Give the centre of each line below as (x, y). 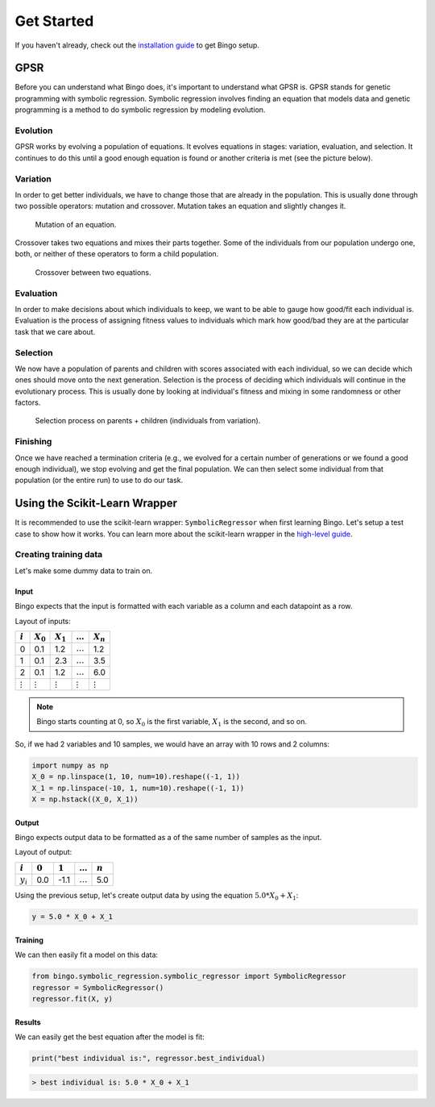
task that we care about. (55, 331)
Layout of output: (43, 852)
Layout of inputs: (43, 621)
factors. (28, 402)
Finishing (33, 442)
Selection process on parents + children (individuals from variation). (148, 421)
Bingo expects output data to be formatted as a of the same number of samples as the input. (168, 837)
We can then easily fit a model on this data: (87, 955)
